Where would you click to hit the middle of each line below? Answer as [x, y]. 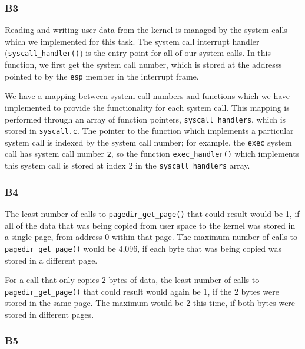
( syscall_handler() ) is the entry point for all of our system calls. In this [138, 53]
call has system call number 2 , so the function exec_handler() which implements [152, 154]
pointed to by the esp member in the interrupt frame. [102, 76]
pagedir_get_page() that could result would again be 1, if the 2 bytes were [142, 291]
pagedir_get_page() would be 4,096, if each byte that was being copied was [143, 248]
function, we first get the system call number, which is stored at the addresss [143, 65]
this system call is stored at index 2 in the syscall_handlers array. [127, 165]
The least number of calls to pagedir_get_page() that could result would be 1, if [152, 213]
